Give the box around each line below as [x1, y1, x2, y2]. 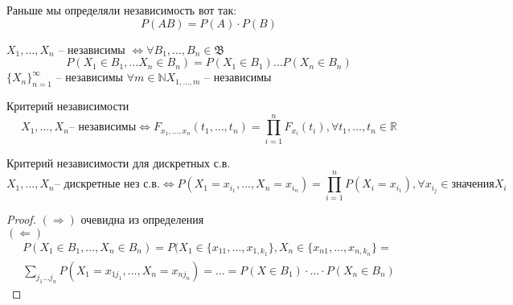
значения [451, 179, 495, 191]
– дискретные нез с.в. [54, 179, 160, 191]
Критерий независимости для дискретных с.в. [6, 154, 231, 171]
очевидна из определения [80, 211, 204, 228]
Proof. [6, 211, 36, 228]
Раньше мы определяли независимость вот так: [6, 2, 237, 18]
